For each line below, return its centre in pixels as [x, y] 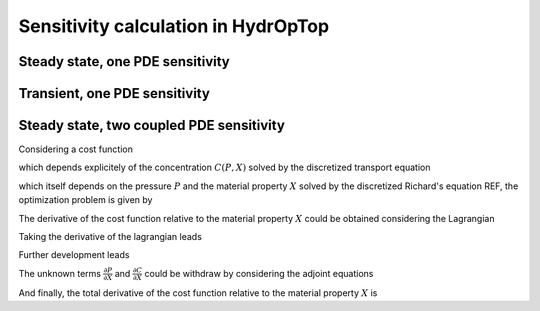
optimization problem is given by [85, 200]
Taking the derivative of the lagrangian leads [110, 237]
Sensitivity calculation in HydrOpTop [174, 26]
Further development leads [74, 255]
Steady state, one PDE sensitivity [124, 61]
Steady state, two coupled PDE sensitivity [151, 125]
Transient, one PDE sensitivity [114, 93]
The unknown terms [60, 273]
